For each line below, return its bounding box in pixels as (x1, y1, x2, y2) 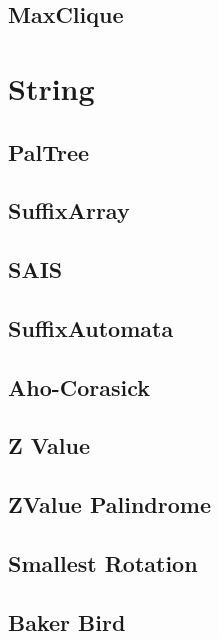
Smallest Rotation (8, 548, 198, 579)
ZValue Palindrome (8, 489, 211, 520)
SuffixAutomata (8, 312, 174, 343)
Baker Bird (8, 606, 126, 637)
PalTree (8, 136, 90, 167)
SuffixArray (8, 195, 130, 226)
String (8, 67, 95, 108)
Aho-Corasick (8, 371, 151, 402)
